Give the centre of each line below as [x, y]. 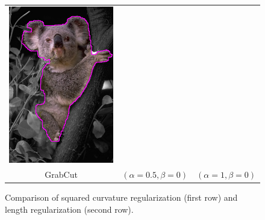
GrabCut [61, 174]
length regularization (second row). [69, 209]
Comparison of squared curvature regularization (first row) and [121, 197]
